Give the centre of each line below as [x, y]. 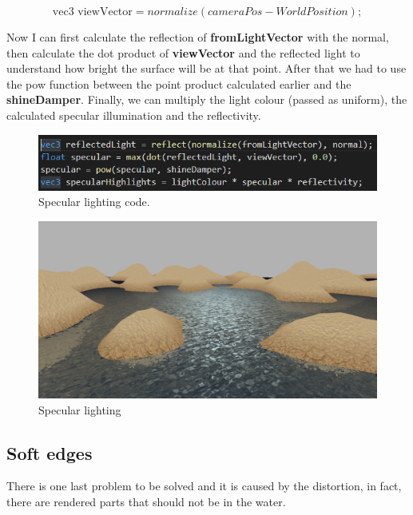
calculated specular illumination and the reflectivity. [134, 115]
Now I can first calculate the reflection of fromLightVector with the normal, [198, 37]
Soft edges [50, 452]
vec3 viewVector [92, 12]
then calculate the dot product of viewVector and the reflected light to [183, 52]
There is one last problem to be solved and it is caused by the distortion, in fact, [204, 486]
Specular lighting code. [94, 202]
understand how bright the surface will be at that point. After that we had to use [206, 68]
